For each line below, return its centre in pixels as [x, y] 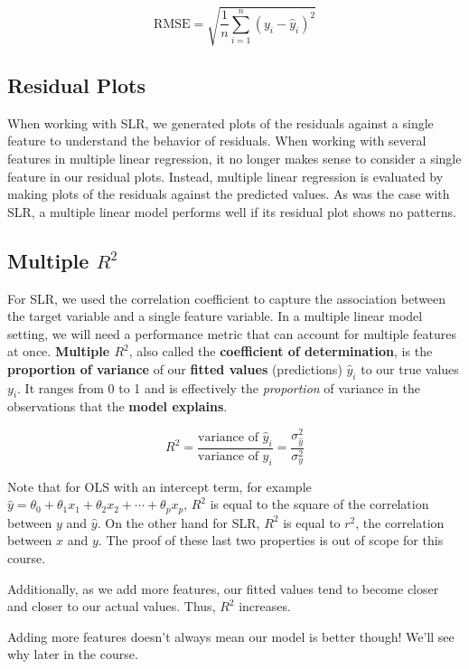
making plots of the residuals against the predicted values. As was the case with [229, 194]
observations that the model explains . [117, 406]
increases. [265, 606]
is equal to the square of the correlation [319, 504]
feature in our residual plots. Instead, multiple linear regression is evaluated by [225, 176]
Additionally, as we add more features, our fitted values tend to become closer [223, 588]
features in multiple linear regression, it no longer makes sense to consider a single [234, 158]
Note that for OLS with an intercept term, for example [159, 486]
